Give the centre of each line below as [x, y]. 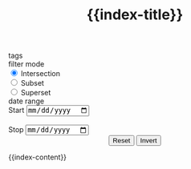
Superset [36, 93]
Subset [32, 83]
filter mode [26, 64]
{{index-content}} [37, 157]
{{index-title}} [135, 15]
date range [26, 101]
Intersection [41, 74]
